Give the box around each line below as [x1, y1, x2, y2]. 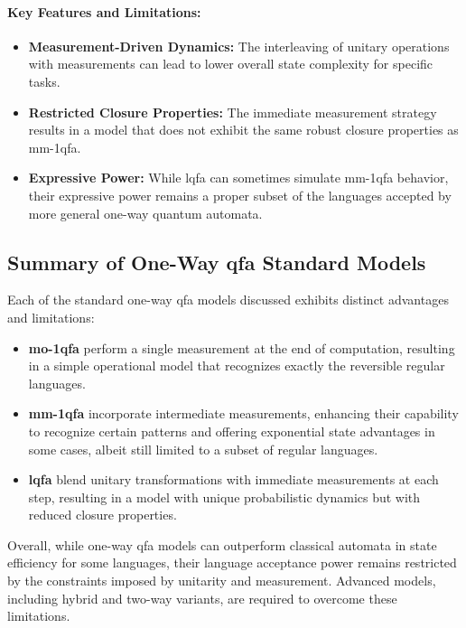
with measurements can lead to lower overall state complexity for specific [28, 54, 433, 73]
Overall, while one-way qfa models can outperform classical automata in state [7, 535, 437, 554]
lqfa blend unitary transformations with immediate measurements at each [28, 470, 439, 489]
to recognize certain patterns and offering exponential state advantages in [28, 421, 435, 440]
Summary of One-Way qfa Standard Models [7, 248, 426, 276]
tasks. [28, 71, 61, 90]
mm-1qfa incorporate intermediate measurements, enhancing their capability [28, 404, 459, 423]
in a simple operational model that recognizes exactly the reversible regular [28, 356, 445, 375]
